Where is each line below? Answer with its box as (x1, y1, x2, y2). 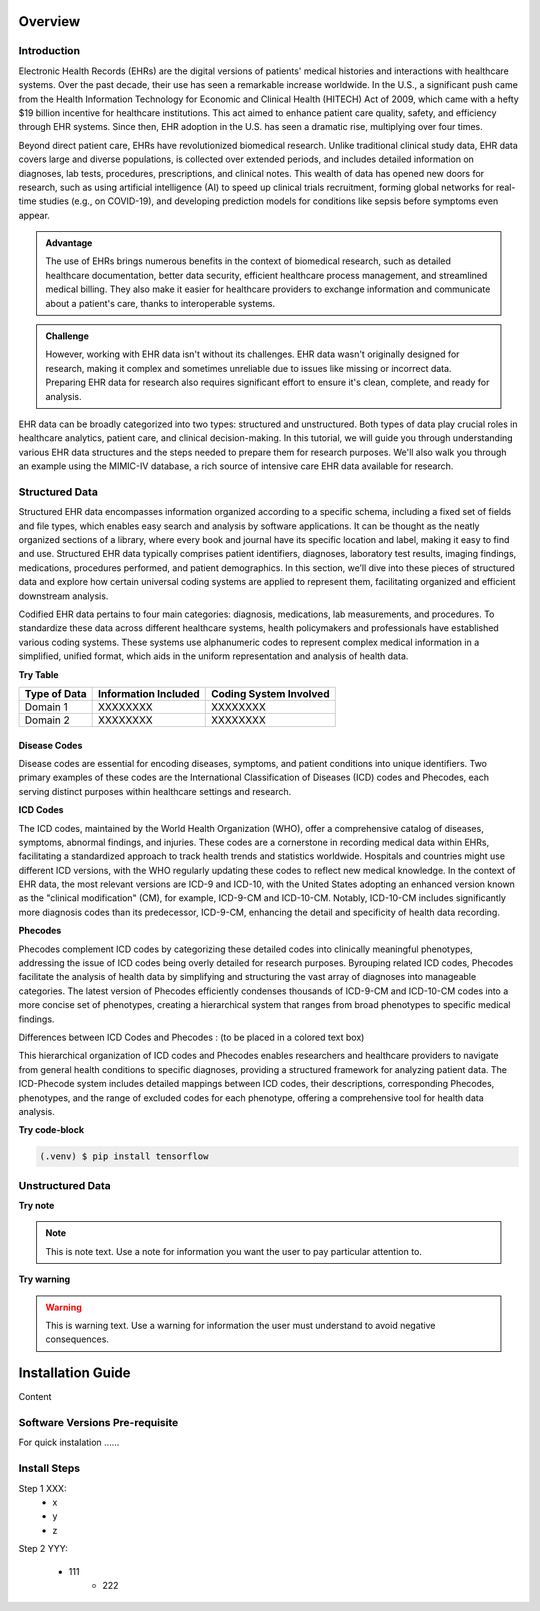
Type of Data (24, 686, 87, 700)
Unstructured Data (18, 1178, 112, 1192)
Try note (18, 1200, 55, 1212)
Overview (18, 13, 81, 30)
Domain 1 (24, 700, 69, 714)
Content (18, 1391, 52, 1403)
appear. (18, 209, 50, 221)
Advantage (45, 237, 93, 249)
